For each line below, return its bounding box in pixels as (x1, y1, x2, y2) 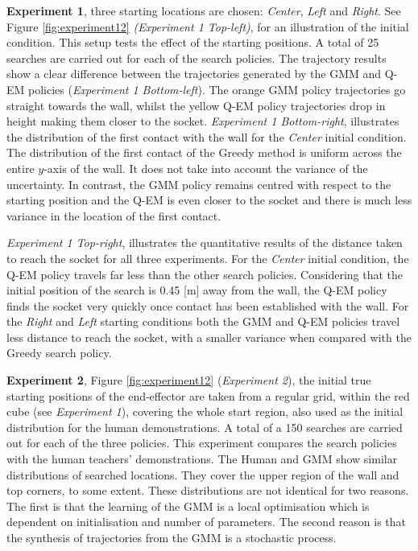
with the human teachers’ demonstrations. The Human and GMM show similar (6, 450, 398, 467)
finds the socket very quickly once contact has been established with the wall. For (6, 297, 409, 314)
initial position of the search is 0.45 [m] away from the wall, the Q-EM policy (6, 282, 387, 298)
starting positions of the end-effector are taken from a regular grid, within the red (6, 387, 410, 404)
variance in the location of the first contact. (6, 207, 221, 224)
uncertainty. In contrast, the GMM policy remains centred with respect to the (6, 175, 391, 192)
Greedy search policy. (6, 344, 112, 361)
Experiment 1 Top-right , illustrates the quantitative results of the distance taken (6, 234, 403, 251)
